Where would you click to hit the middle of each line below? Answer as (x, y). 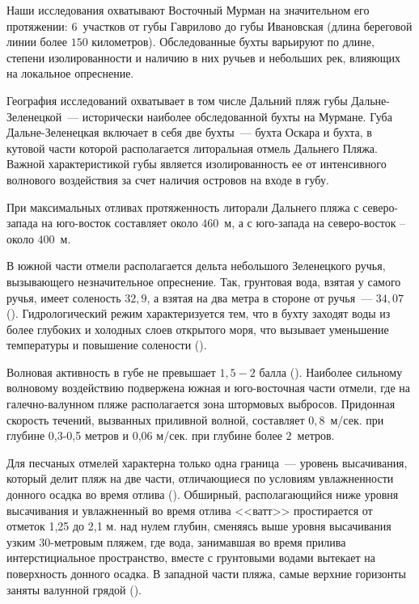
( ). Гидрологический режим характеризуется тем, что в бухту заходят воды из (199, 313)
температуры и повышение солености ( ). (107, 345)
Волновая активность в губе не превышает (111, 372)
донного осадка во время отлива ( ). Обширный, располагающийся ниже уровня (203, 494)
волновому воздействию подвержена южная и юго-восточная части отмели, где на (209, 388)
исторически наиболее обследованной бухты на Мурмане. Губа (237, 116)
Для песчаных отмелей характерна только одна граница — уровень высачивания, (207, 462)
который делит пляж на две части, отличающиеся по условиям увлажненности (200, 478)
